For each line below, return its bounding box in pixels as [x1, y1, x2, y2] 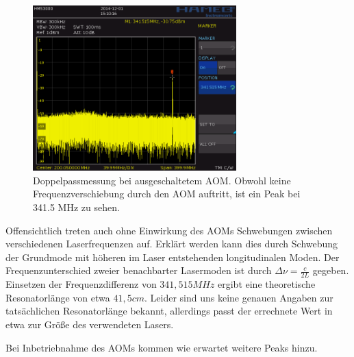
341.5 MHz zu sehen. [33, 199, 120, 214]
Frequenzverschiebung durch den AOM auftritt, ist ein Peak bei [33, 186, 301, 201]
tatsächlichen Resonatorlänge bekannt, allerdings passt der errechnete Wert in [5, 304, 333, 318]
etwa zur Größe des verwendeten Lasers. [5, 317, 174, 331]
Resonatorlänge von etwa [5, 290, 110, 304]
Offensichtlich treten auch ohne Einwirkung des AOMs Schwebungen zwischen [5, 223, 333, 237]
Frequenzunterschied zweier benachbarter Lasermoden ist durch [5, 263, 272, 278]
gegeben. [312, 263, 349, 278]
